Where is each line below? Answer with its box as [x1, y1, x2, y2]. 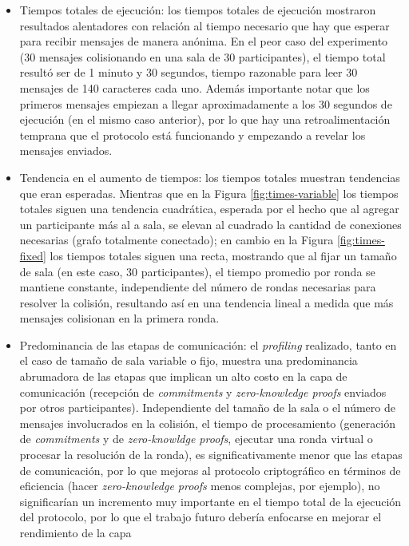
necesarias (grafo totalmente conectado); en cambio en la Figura [19, 231, 334, 248]
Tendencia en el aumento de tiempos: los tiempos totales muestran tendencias [19, 168, 400, 185]
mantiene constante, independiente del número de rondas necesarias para [19, 279, 376, 295]
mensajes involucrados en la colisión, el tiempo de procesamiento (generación [19, 414, 396, 431]
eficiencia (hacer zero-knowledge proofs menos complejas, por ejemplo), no [19, 477, 380, 494]
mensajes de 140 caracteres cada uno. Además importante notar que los [19, 79, 370, 96]
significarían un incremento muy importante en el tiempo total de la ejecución [19, 493, 402, 509]
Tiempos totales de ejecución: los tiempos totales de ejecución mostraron [19, 2, 376, 18]
